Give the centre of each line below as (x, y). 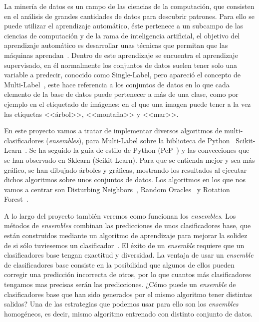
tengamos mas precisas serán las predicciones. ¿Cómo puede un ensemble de (120, 284)
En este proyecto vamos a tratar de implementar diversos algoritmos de (113, 131)
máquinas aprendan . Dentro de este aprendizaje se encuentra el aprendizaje (121, 55)
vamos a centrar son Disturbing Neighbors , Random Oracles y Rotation (117, 189)
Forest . (16, 199)
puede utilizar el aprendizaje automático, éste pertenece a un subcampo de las (124, 26)
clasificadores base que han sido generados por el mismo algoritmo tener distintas (128, 294)
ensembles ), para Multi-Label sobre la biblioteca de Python (139, 140)
